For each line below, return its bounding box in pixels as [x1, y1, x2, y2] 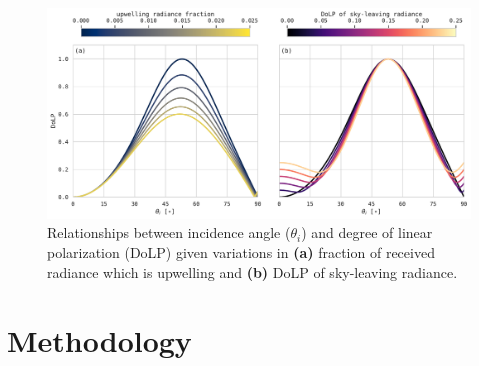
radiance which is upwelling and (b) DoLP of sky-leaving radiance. [47, 261, 458, 282]
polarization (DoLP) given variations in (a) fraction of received [47, 241, 435, 262]
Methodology [7, 320, 192, 361]
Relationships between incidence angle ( [47, 222, 291, 243]
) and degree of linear [301, 222, 433, 243]
